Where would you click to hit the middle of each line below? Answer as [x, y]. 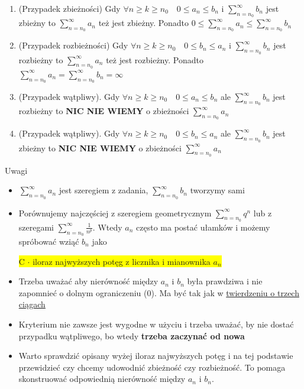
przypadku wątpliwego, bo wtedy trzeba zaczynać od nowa [132, 335]
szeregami [36, 227]
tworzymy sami [217, 190]
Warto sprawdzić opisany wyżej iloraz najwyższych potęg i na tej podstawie [156, 356]
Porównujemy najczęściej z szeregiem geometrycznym [115, 213]
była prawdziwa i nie [225, 281]
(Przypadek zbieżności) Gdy [69, 8]
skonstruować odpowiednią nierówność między [102, 379]
